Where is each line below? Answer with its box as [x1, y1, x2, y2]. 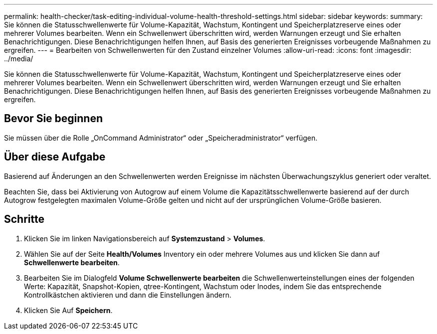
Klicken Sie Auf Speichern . [24, 306, 113, 315]
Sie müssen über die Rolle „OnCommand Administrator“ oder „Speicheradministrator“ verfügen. [4, 133, 318, 142]
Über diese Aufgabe [4, 151, 106, 164]
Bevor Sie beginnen [4, 112, 103, 125]
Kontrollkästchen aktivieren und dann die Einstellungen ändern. [24, 290, 231, 299]
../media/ [4, 54, 33, 63]
